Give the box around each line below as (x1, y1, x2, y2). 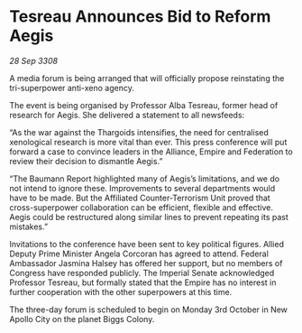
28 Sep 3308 (9, 55, 59, 66)
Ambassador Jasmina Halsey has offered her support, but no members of (9, 257, 283, 268)
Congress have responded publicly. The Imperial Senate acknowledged (9, 267, 275, 278)
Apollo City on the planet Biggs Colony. (9, 313, 155, 324)
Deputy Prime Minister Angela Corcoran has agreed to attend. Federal (9, 248, 269, 259)
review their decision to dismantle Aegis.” (9, 155, 163, 166)
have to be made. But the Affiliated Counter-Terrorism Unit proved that (9, 192, 270, 203)
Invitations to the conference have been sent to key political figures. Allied (9, 238, 284, 249)
